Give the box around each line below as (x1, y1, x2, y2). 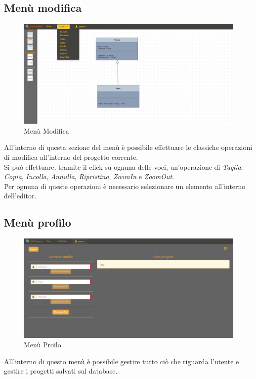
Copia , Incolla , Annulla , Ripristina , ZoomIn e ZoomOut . (4, 171, 174, 182)
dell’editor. (4, 190, 37, 201)
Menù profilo (4, 215, 71, 230)
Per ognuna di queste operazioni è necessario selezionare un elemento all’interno (4, 181, 246, 191)
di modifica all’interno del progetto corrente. (4, 152, 138, 162)
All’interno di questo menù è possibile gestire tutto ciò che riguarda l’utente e (4, 356, 239, 366)
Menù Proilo (24, 339, 61, 350)
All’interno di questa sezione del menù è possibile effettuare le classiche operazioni (4, 142, 253, 152)
